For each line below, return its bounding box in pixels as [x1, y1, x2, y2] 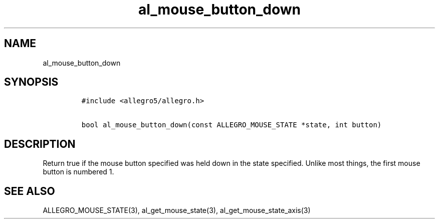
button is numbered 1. [43, 167, 114, 176]
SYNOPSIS [4, 76, 59, 89]
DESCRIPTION [4, 137, 76, 150]
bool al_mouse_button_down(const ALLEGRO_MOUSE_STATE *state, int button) [81, 121, 382, 129]
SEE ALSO [4, 184, 55, 197]
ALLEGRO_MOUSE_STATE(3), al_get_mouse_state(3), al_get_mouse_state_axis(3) [43, 206, 311, 215]
